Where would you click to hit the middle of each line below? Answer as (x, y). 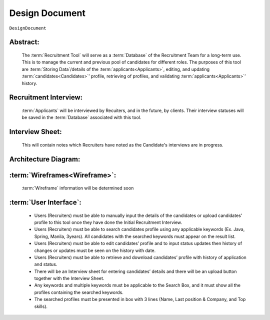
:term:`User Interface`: (45, 202)
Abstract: (24, 42)
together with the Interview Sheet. (69, 278)
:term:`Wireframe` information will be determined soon (78, 188)
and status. (46, 264)
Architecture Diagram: (45, 159)
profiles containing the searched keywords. (79, 292)
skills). (41, 306)
